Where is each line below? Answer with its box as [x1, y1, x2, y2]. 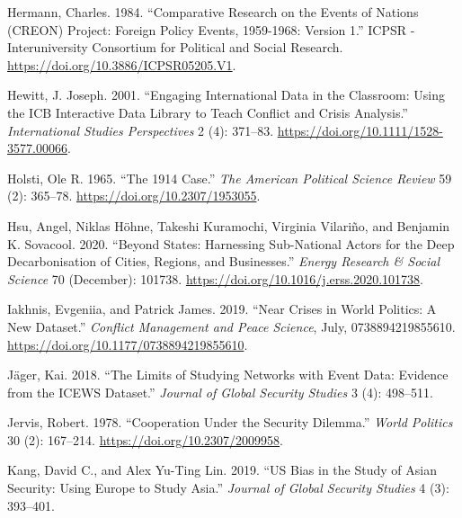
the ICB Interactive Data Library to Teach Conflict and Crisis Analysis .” [7, 103, 408, 121]
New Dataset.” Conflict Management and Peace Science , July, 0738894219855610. [7, 317, 456, 335]
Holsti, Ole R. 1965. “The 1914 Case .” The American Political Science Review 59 [7, 168, 452, 187]
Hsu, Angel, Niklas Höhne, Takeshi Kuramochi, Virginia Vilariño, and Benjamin [7, 216, 450, 235]
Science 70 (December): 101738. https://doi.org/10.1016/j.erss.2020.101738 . [7, 269, 423, 288]
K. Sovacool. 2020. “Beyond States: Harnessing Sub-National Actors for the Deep [7, 234, 455, 253]
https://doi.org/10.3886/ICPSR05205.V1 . [7, 55, 236, 74]
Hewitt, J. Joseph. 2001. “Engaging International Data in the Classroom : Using [7, 85, 445, 104]
